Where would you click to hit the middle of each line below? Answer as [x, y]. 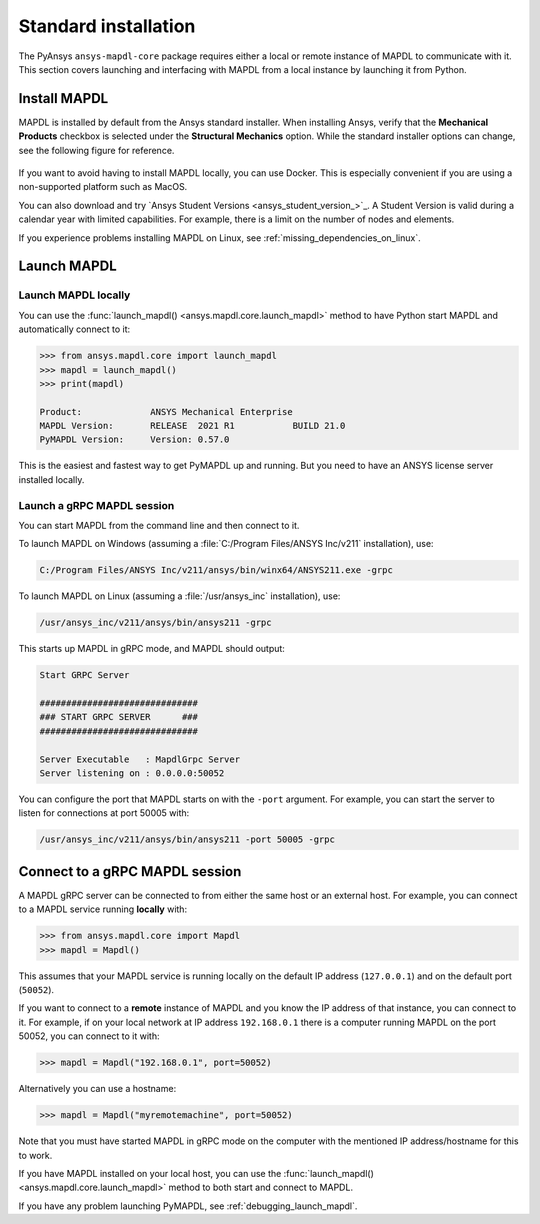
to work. [35, 1155]
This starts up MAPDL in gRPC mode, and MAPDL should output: [151, 649]
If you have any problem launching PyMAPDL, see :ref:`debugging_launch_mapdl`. [188, 1206]
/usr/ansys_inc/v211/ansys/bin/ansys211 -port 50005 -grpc [187, 839]
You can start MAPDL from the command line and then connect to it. [159, 525]
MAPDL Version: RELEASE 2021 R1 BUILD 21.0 [192, 426]
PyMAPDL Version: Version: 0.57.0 [134, 439]
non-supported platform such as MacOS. [103, 187]
